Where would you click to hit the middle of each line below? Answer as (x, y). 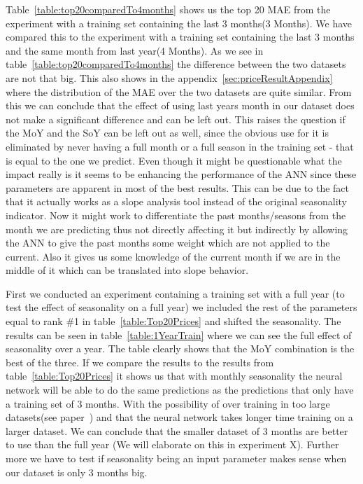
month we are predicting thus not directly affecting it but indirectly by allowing (177, 229)
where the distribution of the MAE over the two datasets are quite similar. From (179, 91)
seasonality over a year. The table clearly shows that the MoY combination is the (180, 348)
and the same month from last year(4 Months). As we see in (135, 50)
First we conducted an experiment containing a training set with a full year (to (175, 293)
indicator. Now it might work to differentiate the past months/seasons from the (176, 215)
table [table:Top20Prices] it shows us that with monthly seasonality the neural (174, 376)
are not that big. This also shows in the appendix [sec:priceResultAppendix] (169, 77)
